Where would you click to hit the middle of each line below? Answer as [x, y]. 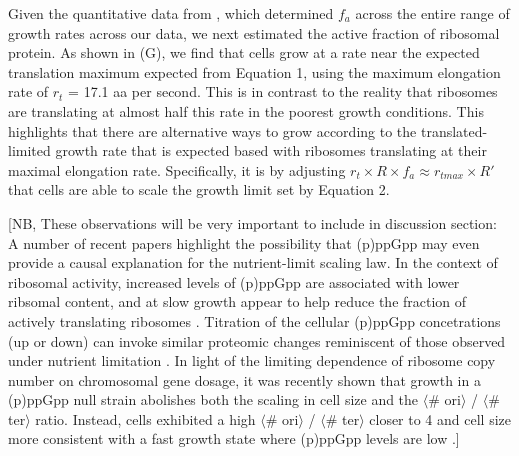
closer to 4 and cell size [440, 418]
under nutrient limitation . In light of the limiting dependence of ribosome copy [252, 360]
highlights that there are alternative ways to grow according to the [212, 130]
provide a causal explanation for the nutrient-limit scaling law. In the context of [253, 262]
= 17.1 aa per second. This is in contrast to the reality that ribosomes [283, 91]
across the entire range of [432, 13]
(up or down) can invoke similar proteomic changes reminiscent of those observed [257, 340]
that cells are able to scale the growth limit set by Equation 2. [199, 189]
